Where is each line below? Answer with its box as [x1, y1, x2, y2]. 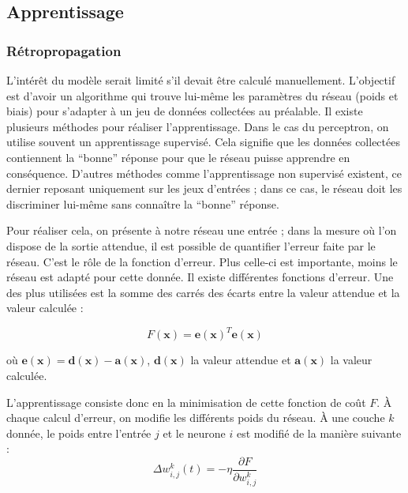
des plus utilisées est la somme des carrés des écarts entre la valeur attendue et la [6, 284, 400, 300]
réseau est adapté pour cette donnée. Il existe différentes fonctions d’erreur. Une [6, 269, 394, 285]
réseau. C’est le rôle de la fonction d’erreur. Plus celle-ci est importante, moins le [6, 253, 398, 269]
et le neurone [163, 424, 226, 441]
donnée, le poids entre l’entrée [6, 424, 152, 441]
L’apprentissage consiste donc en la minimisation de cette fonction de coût [6, 393, 366, 410]
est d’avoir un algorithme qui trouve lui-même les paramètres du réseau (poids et [6, 87, 399, 103]
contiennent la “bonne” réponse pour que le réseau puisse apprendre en [6, 149, 350, 165]
